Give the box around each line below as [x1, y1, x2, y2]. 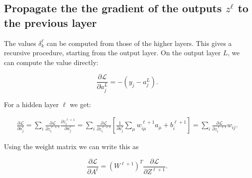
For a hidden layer [4, 99, 59, 109]
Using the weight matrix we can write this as [4, 141, 139, 152]
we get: [69, 99, 91, 109]
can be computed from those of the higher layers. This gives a [46, 38, 232, 48]
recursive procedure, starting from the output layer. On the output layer [4, 47, 221, 58]
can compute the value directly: [4, 57, 98, 67]
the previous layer [4, 15, 97, 30]
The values [4, 38, 36, 48]
